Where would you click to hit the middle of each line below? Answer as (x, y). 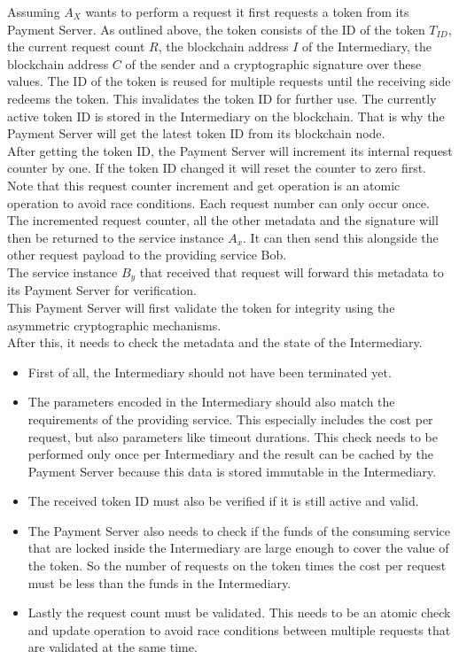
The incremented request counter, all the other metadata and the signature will (223, 220)
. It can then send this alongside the (341, 237)
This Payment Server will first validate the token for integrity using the (201, 307)
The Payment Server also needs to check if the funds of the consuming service (239, 530)
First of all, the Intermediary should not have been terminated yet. (210, 372)
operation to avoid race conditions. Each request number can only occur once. (218, 202)
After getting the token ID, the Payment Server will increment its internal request (230, 150)
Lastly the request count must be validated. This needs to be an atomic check (239, 612)
